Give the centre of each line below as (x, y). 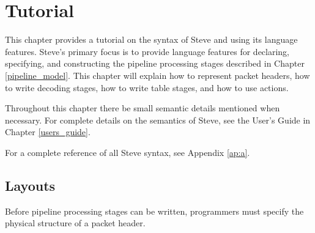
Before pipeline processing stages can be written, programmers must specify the (154, 211)
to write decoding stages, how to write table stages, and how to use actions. (147, 87)
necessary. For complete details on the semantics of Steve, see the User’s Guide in (158, 120)
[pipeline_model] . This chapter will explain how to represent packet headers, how (157, 75)
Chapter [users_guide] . (48, 132)
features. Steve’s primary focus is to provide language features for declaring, (147, 51)
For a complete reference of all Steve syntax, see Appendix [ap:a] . (128, 152)
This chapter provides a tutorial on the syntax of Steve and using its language (151, 39)
